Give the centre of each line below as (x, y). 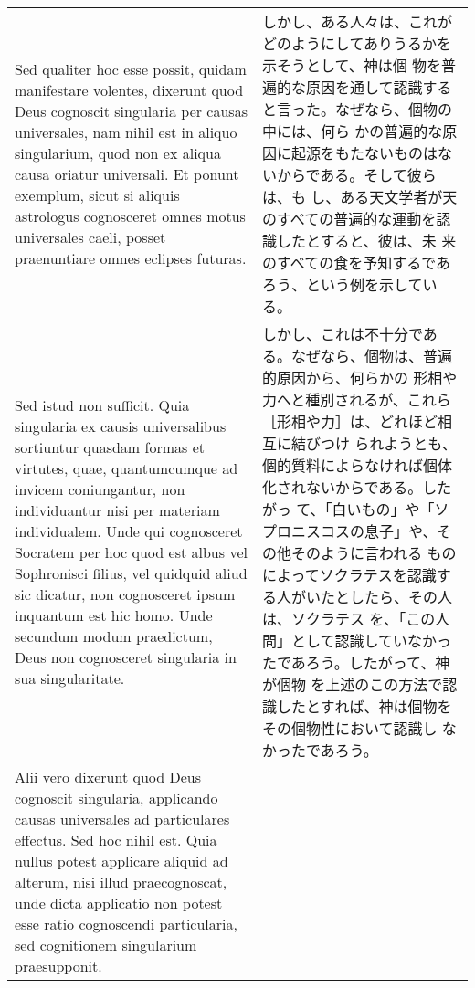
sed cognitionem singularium (106, 945)
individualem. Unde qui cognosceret (129, 531)
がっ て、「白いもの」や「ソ (355, 509)
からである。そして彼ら (356, 175)
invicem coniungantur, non (100, 489)
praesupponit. (58, 966)
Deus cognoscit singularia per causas (131, 111)
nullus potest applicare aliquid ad (121, 861)
